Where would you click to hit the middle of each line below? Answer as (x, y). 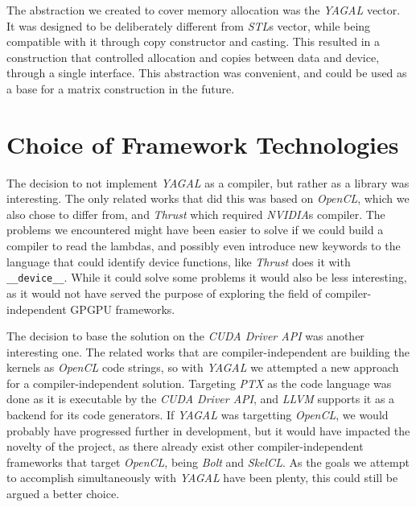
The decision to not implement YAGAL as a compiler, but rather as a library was (208, 182)
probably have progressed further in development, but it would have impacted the (208, 430)
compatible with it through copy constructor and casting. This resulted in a (194, 41)
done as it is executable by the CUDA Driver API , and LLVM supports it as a (201, 399)
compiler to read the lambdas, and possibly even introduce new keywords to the (204, 246)
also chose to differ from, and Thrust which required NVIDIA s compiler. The (196, 214)
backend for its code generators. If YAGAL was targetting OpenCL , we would (198, 415)
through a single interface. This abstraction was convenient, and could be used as (207, 73)
